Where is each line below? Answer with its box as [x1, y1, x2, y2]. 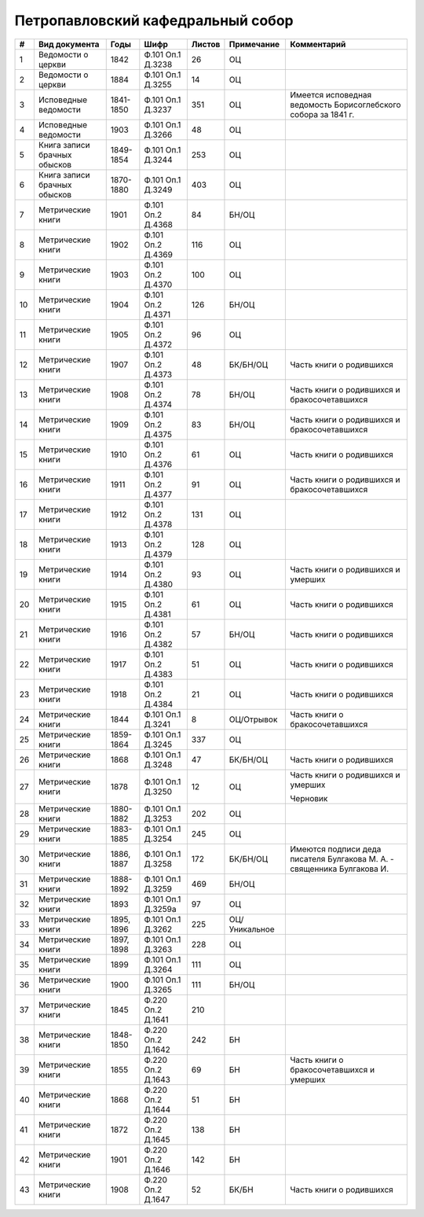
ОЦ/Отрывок [228, 714, 278, 725]
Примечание [228, 39, 280, 50]
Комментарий [290, 39, 346, 50]
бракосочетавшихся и [290, 1064, 375, 1075]
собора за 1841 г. [290, 108, 355, 119]
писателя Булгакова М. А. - [290, 853, 394, 864]
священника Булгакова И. [290, 863, 389, 874]
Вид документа [38, 39, 100, 50]
